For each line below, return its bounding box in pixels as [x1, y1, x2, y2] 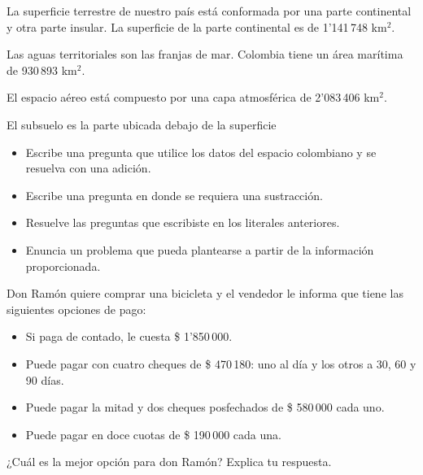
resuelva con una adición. [25, 159, 151, 176]
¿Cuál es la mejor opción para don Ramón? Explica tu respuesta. [7, 453, 332, 470]
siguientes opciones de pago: [7, 300, 146, 317]
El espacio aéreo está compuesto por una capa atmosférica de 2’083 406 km [7, 89, 380, 106]
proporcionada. [25, 257, 101, 274]
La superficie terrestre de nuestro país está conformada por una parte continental [7, 2, 412, 19]
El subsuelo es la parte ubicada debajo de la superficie [7, 115, 277, 133]
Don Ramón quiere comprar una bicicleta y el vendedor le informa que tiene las [7, 285, 403, 302]
